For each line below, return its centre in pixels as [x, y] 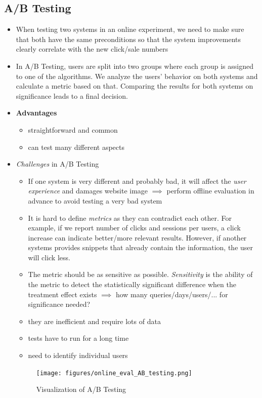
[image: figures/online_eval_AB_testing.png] [114, 373]
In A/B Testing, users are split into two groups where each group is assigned [135, 66]
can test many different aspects [76, 147]
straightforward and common [73, 129]
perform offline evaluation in [210, 191]
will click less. [49, 257]
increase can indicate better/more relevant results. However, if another [137, 237]
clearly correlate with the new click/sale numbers [92, 49]
